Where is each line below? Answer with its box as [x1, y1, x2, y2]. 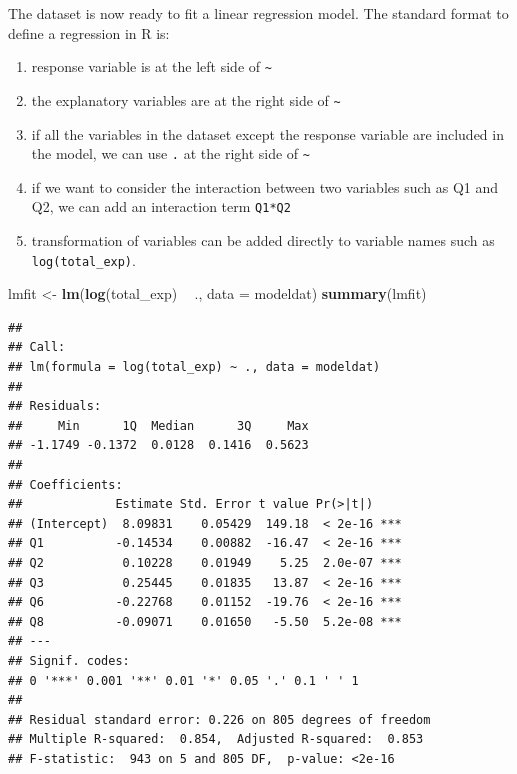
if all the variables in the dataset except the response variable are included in [31, 123, 504, 144]
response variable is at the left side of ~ [31, 56, 272, 77]
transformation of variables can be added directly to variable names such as [31, 230, 495, 250]
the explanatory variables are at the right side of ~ [31, 89, 341, 110]
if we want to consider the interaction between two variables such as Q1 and [31, 176, 499, 197]
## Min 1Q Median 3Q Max [8, 418, 309, 433]
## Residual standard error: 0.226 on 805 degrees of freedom [8, 712, 431, 727]
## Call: [8, 340, 66, 355]
